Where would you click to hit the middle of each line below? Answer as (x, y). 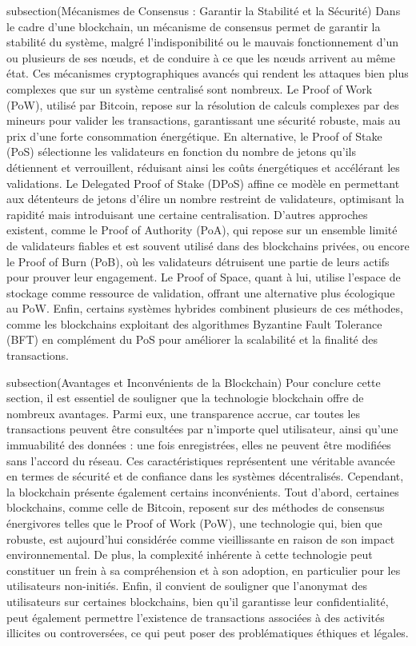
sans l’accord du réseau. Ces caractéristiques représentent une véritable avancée (201, 460)
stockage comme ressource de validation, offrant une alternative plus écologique (201, 292)
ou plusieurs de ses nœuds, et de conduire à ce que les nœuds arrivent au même (201, 57)
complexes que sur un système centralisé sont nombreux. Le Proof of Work (190, 88)
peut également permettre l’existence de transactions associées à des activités (196, 617)
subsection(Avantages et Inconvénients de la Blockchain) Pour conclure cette (194, 382)
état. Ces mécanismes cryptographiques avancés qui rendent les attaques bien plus (208, 73)
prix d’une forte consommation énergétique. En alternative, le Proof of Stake (194, 136)
